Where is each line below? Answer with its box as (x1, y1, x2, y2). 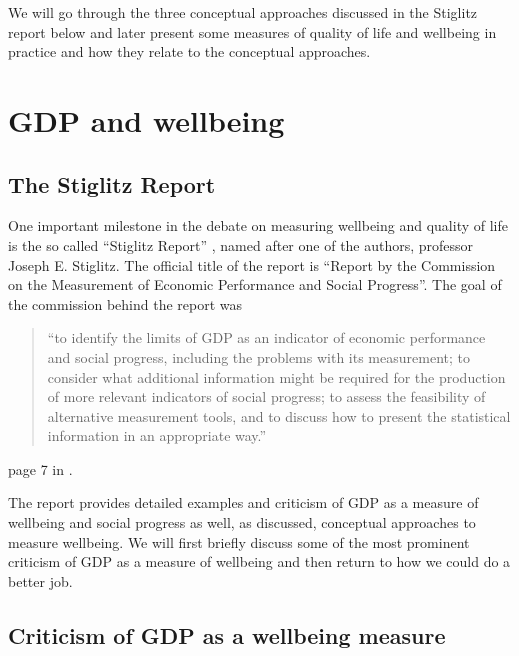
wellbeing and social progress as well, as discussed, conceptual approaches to (8, 512, 476, 533)
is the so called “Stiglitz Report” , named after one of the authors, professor (8, 234, 474, 255)
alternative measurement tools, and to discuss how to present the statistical (47, 405, 511, 426)
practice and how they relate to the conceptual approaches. (8, 41, 371, 62)
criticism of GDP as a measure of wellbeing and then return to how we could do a (8, 551, 511, 572)
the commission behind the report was (8, 293, 243, 314)
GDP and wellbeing (8, 99, 285, 140)
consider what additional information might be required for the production (47, 366, 506, 387)
